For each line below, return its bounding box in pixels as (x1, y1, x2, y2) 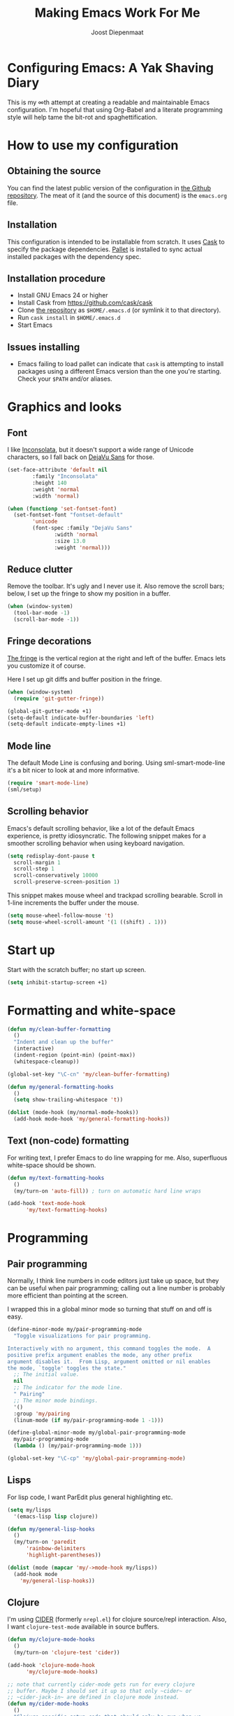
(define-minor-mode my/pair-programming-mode (7, 1326, 142, 1333)
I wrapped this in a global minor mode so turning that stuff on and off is (7, 1305, 212, 1314)
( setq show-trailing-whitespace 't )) (13, 1097, 124, 1104)
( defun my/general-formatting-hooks (7, 1083, 114, 1090)
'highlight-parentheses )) (25, 1552, 101, 1559)
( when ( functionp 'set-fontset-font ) (7, 505, 117, 512)
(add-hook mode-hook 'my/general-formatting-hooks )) (13, 1116, 170, 1123)
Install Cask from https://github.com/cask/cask (17, 299, 153, 307)
